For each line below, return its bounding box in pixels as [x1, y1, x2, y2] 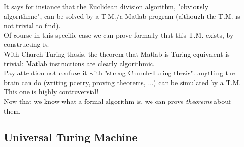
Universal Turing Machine [4, 129, 137, 144]
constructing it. [4, 39, 49, 49]
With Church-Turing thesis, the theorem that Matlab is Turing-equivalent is [4, 48, 230, 59]
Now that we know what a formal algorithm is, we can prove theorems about [4, 96, 231, 106]
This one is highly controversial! [4, 87, 99, 97]
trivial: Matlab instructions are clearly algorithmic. [4, 58, 155, 68]
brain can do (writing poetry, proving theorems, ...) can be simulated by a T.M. [4, 77, 241, 87]
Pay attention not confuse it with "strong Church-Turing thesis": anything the [4, 68, 235, 78]
